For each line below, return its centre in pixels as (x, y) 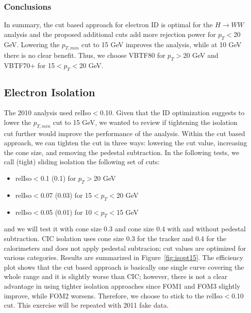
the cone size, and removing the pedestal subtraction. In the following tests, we (122, 152)
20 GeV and (201, 55)
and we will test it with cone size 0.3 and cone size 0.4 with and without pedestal (125, 229)
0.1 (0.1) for (58, 178)
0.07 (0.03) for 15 (66, 195)
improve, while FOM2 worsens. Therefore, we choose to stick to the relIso (113, 295)
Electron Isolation (50, 92)
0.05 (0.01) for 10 (66, 212)
